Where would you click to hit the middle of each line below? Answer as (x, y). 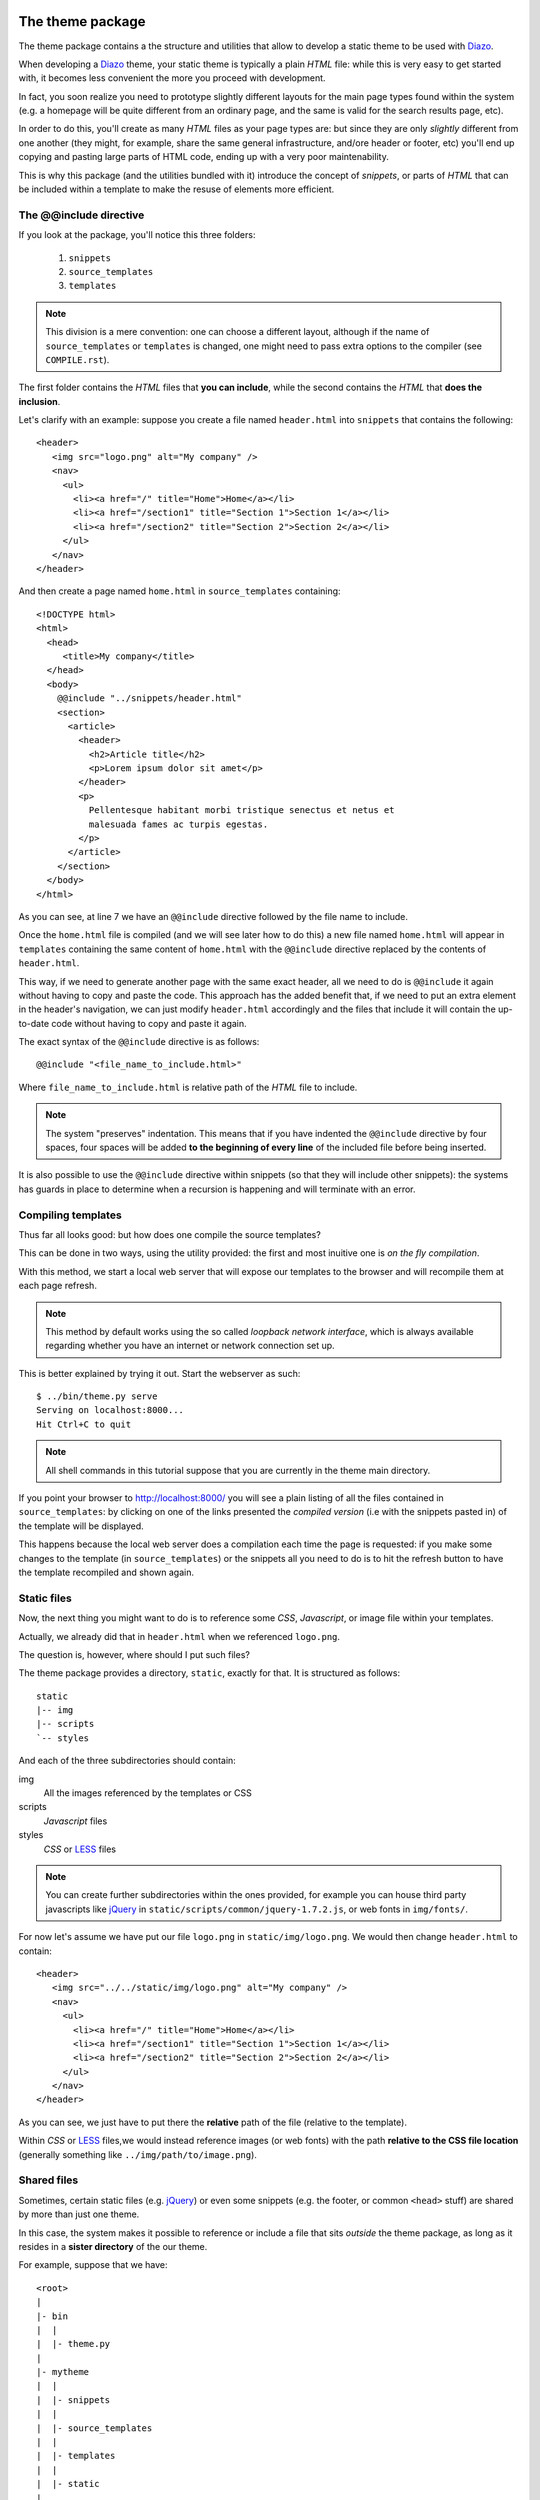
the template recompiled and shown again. (106, 1572)
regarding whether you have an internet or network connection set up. (190, 1346)
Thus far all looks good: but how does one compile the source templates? (170, 1234)
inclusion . (39, 401)
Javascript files (75, 1821)
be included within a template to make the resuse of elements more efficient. (176, 189)
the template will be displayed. (81, 1526)
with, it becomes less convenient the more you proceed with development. (172, 78)
